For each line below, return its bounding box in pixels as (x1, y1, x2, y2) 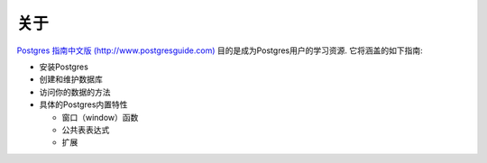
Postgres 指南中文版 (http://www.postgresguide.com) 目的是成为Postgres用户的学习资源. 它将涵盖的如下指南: (16, 45, 423, 56)
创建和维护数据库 (39, 74, 103, 85)
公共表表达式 (61, 124, 110, 135)
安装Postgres (39, 61, 89, 72)
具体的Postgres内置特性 (39, 99, 128, 110)
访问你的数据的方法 (39, 86, 111, 97)
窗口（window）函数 (61, 112, 139, 122)
